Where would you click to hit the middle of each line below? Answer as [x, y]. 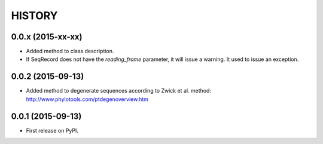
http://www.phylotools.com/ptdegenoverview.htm [87, 99]
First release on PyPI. [52, 130]
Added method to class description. [70, 51]
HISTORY [34, 16]
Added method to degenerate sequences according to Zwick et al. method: [119, 91]
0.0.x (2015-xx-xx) [47, 37]
